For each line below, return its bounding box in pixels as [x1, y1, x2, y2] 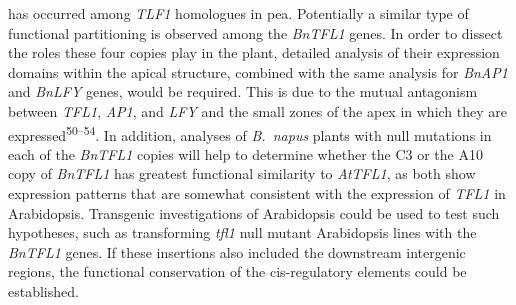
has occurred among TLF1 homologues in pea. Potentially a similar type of [8, 3, 469, 23]
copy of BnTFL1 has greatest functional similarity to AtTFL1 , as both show [8, 163, 476, 184]
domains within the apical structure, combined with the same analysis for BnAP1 [8, 61, 508, 82]
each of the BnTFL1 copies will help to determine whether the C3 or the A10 [8, 143, 483, 164]
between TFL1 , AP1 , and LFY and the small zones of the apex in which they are [8, 100, 508, 121]
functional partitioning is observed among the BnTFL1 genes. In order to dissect [8, 22, 503, 43]
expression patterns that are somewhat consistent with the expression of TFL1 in [8, 183, 506, 203]
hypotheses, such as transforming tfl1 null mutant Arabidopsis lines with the [8, 222, 477, 243]
